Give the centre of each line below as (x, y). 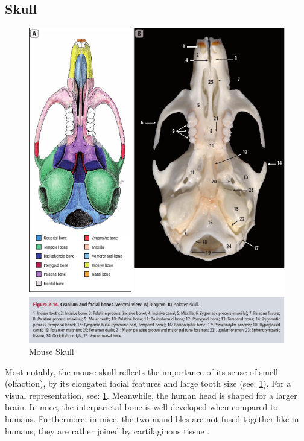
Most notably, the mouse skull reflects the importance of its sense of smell (141, 371)
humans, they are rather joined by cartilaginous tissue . (107, 430)
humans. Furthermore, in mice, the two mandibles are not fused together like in (152, 418)
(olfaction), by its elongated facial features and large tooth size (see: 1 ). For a (148, 383)
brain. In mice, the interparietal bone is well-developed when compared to (141, 407)
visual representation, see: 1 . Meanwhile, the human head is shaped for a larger (151, 395)
